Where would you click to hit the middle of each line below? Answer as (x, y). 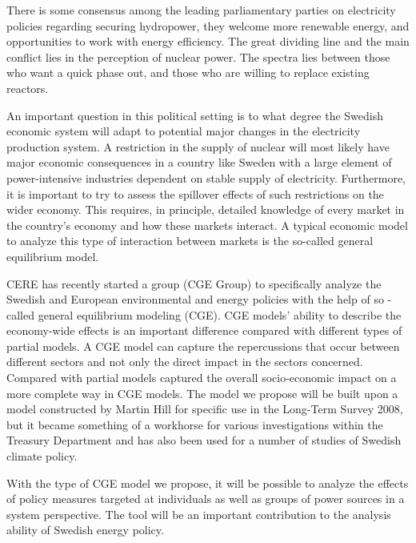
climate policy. (42, 456)
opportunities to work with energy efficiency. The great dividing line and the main (208, 41)
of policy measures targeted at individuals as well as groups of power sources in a (206, 499)
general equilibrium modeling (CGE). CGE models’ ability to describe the (220, 314)
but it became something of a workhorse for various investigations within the (195, 424)
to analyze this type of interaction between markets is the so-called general (190, 241)
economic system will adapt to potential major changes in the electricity (184, 131)
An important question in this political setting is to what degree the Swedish (195, 115)
